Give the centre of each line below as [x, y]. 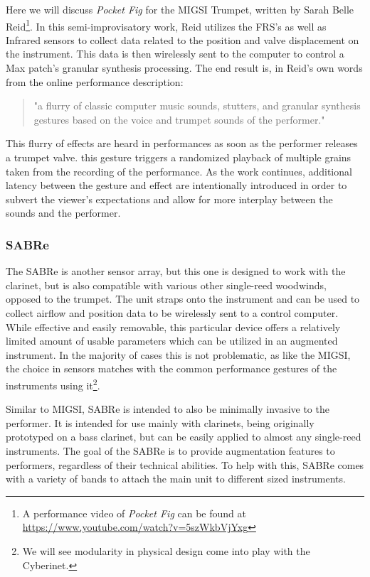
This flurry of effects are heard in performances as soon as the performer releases [182, 143]
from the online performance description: [95, 81]
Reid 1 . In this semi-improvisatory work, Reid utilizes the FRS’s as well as [166, 25]
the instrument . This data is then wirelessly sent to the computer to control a [175, 54]
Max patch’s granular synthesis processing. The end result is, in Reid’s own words [184, 68]
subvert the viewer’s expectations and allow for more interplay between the [169, 199]
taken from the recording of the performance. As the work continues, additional [179, 171]
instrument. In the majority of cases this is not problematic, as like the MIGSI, [178, 354]
